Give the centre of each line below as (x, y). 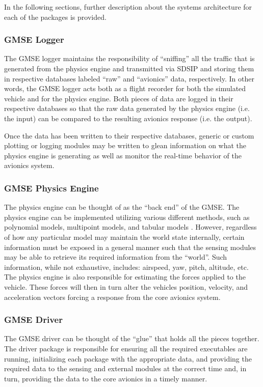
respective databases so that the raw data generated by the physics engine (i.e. (127, 108)
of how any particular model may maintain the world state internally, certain (124, 237)
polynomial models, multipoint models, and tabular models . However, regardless (130, 227)
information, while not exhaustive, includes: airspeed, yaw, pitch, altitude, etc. (126, 267)
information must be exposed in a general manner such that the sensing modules (130, 247)
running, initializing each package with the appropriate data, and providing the (128, 358)
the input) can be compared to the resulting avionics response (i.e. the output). (128, 118)
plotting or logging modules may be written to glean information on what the (125, 145)
